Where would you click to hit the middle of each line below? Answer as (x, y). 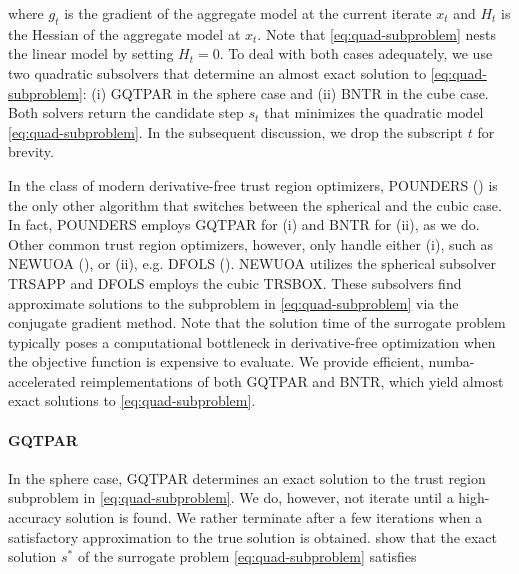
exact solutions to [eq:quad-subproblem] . (132, 400)
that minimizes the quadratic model (374, 112)
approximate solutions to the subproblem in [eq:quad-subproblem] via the (233, 302)
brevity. (31, 151)
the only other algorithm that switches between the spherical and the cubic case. (255, 204)
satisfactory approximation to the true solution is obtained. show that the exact (252, 536)
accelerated (42, 380)
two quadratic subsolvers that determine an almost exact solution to (217, 72)
